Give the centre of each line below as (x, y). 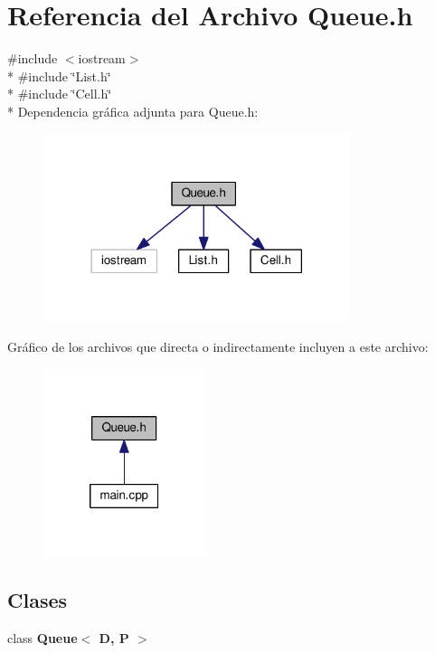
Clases (38, 599)
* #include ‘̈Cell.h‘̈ (60, 94)
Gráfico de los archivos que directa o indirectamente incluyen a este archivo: (218, 346)
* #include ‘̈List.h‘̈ (59, 76)
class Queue (43, 637)
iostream (102, 58)
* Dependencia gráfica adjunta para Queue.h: (133, 111)
